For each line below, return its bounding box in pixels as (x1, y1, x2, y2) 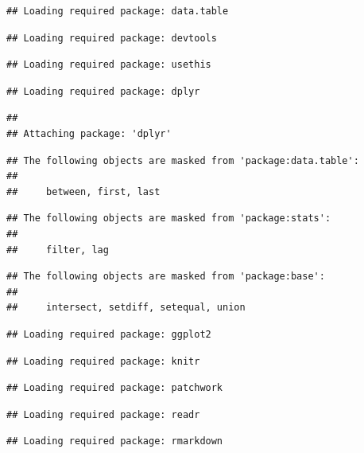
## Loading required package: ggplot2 (6, 328, 211, 340)
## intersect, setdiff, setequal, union (6, 302, 246, 314)
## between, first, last (6, 185, 161, 197)
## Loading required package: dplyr (6, 85, 200, 97)
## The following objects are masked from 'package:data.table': (6, 154, 359, 166)
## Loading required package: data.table (6, 6, 229, 17)
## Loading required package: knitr (6, 355, 200, 367)
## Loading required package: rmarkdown (6, 435, 223, 447)
